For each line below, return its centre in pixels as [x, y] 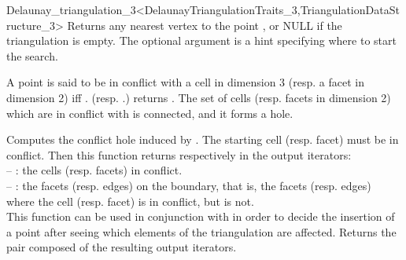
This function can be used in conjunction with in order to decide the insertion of [201, 216]
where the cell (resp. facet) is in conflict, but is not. [130, 201]
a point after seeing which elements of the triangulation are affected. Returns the [201, 231]
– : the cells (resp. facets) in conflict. [94, 170]
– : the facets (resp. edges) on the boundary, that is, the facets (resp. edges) [189, 185]
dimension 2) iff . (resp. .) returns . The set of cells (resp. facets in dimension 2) [199, 97]
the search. [32, 55]
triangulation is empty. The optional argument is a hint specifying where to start [201, 40]
